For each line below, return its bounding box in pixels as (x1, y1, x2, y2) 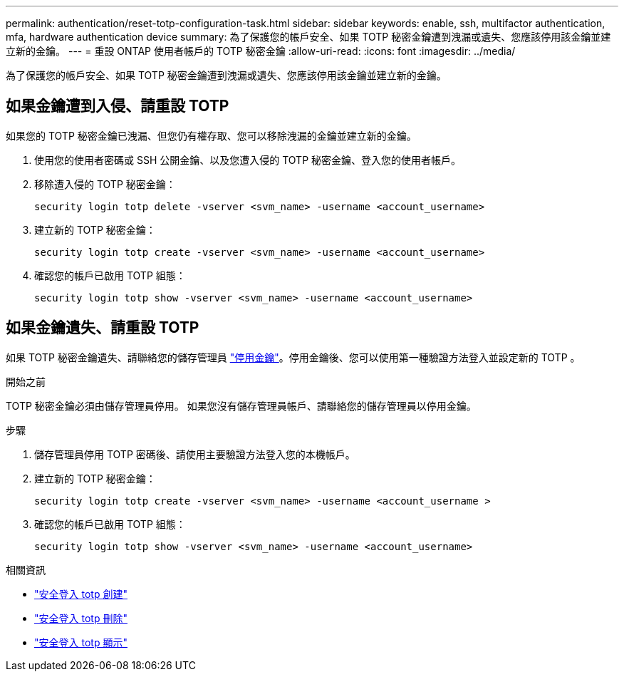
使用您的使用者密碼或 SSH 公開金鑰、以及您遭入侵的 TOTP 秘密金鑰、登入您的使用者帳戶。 (34, 153, 462, 166)
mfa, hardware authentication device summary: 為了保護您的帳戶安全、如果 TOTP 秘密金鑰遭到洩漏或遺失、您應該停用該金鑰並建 (6, 31, 611, 43)
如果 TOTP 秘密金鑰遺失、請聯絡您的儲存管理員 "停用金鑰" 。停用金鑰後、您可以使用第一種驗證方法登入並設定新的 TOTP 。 (6, 351, 581, 363)
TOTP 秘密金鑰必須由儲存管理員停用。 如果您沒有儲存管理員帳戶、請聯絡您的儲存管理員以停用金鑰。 (6, 399, 477, 412)
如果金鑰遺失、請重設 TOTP (6, 319, 199, 337)
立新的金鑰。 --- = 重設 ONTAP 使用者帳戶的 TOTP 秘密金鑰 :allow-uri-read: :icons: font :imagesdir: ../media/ (6, 45, 516, 57)
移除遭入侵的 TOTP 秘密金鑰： (34, 177, 176, 190)
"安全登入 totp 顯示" (34, 636, 128, 648)
